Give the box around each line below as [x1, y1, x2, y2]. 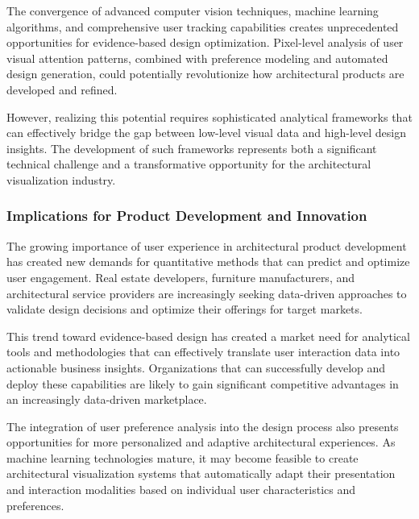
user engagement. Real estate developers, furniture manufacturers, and [6, 268, 355, 285]
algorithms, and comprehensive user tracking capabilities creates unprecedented [6, 18, 399, 35]
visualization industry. [6, 171, 116, 188]
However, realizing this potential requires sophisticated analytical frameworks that [6, 108, 413, 125]
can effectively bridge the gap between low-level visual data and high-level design [6, 124, 406, 141]
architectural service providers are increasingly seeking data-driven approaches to [6, 284, 407, 301]
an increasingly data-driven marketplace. [6, 391, 207, 408]
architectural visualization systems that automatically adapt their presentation [6, 465, 396, 482]
